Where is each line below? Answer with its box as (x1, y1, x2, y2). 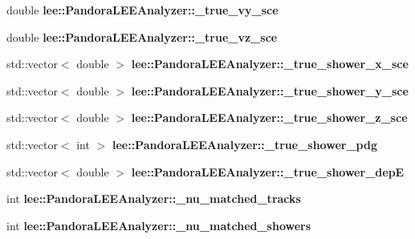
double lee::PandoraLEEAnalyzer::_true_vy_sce (6, 2, 279, 18)
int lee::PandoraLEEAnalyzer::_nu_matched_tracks (6, 190, 301, 207)
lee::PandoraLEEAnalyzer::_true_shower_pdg (112, 136, 377, 152)
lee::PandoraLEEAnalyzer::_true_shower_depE (131, 163, 405, 180)
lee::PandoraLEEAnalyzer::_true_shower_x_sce (131, 55, 409, 72)
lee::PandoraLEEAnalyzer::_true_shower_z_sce (131, 109, 408, 126)
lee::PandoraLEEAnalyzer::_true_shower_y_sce (131, 82, 409, 99)
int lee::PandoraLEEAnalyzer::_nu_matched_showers (6, 217, 311, 233)
